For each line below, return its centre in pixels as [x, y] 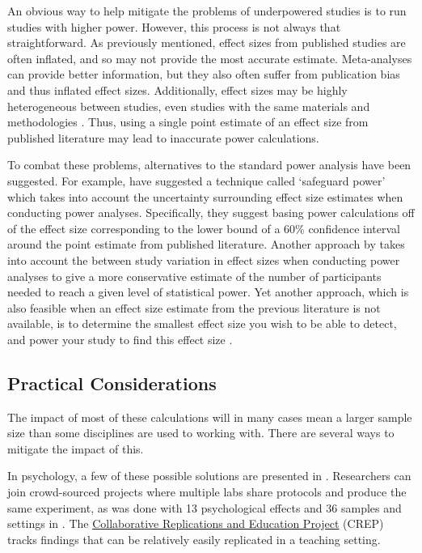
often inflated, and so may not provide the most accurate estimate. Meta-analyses [210, 58]
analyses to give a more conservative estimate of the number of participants [194, 276]
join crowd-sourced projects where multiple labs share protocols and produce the [207, 492]
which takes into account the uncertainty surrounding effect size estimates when [205, 196]
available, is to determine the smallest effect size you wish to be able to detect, [202, 323]
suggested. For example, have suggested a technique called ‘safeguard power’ [196, 180]
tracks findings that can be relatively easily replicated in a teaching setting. [194, 539]
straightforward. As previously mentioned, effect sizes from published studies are [207, 43]
